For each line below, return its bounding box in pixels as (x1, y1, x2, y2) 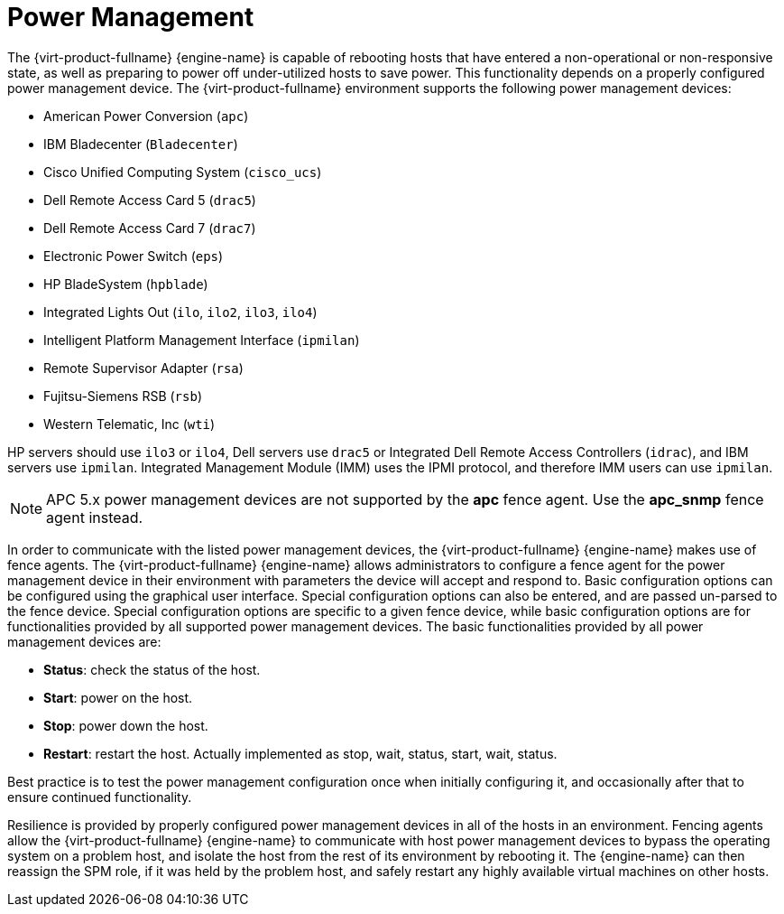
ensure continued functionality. (7, 788, 192, 805)
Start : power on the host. (43, 689, 193, 705)
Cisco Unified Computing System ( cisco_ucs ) (43, 163, 322, 180)
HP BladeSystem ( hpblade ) (43, 275, 208, 292)
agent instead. (46, 508, 143, 527)
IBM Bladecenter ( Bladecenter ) (43, 135, 238, 152)
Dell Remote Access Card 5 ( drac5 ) (43, 191, 256, 208)
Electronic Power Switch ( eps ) (43, 247, 224, 264)
